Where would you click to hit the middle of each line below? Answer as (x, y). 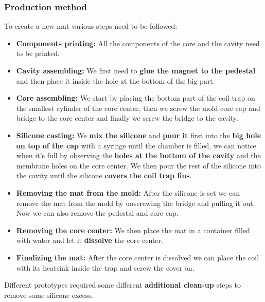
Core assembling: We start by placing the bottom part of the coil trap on (136, 98)
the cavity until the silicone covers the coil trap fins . (104, 175)
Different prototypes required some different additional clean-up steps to (122, 285)
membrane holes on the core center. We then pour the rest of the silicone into (139, 165)
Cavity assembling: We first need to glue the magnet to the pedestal (136, 70)
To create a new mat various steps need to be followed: (91, 26)
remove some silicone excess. (49, 295)
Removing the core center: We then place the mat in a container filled (133, 230)
